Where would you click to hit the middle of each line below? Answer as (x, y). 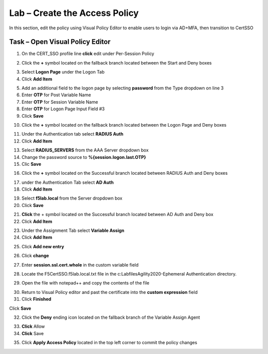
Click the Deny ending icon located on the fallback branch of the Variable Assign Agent (111, 317)
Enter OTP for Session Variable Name (60, 102)
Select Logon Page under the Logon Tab (63, 72)
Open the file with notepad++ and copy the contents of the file (86, 283)
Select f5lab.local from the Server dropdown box (72, 198)
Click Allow (33, 326)
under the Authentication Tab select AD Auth (68, 182)
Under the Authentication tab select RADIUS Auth (72, 134)
